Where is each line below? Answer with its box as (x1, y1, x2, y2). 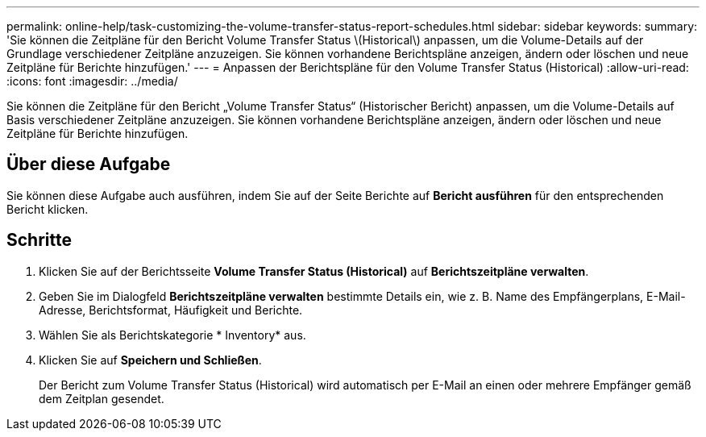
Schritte (6, 230, 72, 251)
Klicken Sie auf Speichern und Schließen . (39, 352, 262, 367)
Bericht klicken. (6, 202, 89, 216)
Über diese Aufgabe (6, 154, 171, 175)
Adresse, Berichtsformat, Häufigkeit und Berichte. (39, 302, 303, 317)
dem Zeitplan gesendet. (39, 391, 164, 406)
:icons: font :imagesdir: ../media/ (6, 74, 178, 88)
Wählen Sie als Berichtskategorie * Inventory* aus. (39, 327, 306, 342)
